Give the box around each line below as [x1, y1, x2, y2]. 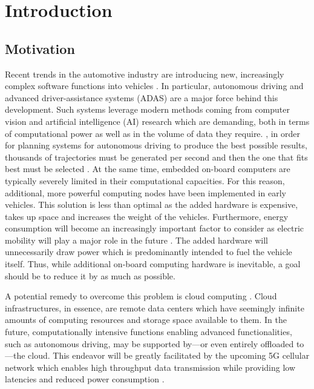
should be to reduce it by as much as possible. [5, 269, 175, 282]
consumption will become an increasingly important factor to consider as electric [5, 222, 304, 234]
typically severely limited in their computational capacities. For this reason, [5, 174, 285, 187]
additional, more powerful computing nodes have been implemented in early [5, 186, 286, 199]
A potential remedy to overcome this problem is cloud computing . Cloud [5, 290, 277, 302]
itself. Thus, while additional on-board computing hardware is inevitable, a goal [5, 258, 301, 270]
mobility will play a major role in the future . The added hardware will [5, 233, 269, 246]
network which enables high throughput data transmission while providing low [5, 361, 296, 373]
